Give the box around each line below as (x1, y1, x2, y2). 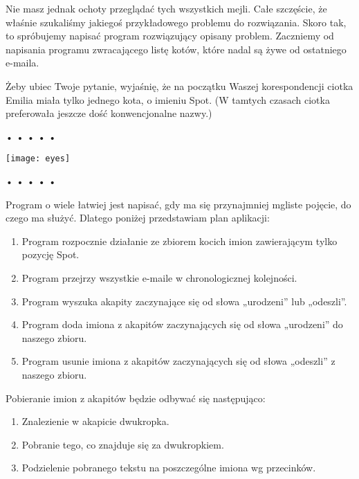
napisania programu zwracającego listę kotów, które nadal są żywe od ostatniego (6, 42, 347, 56)
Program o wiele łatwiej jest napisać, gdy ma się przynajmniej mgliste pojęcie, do (6, 197, 351, 211)
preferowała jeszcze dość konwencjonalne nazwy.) (6, 106, 212, 120)
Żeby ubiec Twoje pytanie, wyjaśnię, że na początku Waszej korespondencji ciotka (6, 78, 353, 93)
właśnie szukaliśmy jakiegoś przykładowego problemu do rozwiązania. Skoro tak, (6, 15, 347, 29)
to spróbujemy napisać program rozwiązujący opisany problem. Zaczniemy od (6, 28, 334, 43)
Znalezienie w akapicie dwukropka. (21, 414, 169, 428)
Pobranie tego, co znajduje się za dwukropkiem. (21, 437, 224, 451)
